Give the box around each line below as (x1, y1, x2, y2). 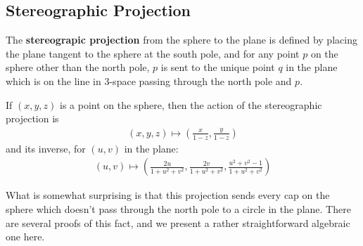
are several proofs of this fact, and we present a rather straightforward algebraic (6, 215, 350, 230)
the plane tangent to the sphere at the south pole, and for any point (6, 46, 300, 60)
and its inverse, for (6, 141, 86, 155)
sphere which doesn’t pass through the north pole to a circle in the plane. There (6, 202, 351, 216)
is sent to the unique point (160, 60, 275, 75)
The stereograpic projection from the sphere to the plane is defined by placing (6, 32, 357, 47)
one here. (6, 229, 45, 244)
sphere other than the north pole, (6, 60, 150, 75)
